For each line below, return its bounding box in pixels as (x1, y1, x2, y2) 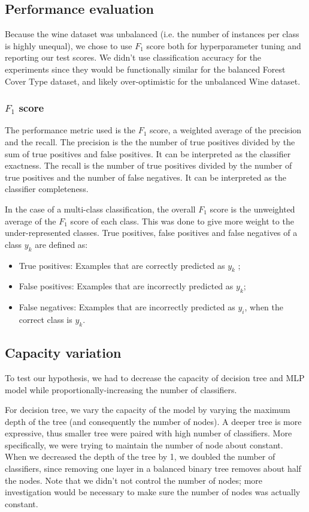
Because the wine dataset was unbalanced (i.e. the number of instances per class (5, 28, 299, 40)
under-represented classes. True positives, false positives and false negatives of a (5, 226, 298, 239)
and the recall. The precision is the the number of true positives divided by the (5, 135, 295, 148)
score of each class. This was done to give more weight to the (70, 214, 294, 227)
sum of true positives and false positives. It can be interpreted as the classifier (5, 147, 291, 160)
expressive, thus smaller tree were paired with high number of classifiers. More (5, 427, 292, 439)
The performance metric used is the (5, 124, 136, 136)
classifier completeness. (5, 182, 89, 195)
